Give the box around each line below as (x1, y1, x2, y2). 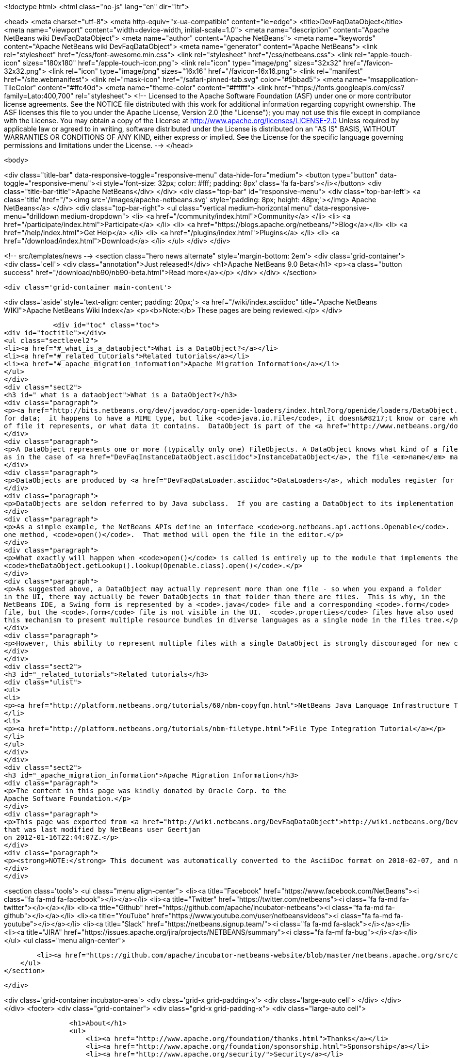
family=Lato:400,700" (4, 92, 74, 100)
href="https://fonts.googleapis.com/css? (274, 83, 405, 92)
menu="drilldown (4, 212, 59, 220)
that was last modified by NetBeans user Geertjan (4, 826, 200, 833)
